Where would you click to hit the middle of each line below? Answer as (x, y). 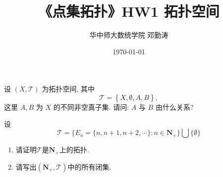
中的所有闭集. (89, 166)
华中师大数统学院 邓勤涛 (129, 35)
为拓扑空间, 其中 (68, 89)
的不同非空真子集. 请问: (91, 107)
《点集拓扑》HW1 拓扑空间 (129, 11)
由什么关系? (174, 107)
